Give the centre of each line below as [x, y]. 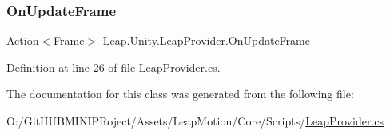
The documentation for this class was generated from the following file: [180, 94]
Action [23, 40]
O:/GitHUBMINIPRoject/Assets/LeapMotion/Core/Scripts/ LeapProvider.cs [195, 121]
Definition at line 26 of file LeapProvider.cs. [113, 67]
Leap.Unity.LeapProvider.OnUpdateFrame [206, 40]
